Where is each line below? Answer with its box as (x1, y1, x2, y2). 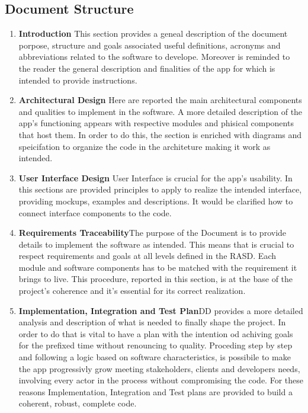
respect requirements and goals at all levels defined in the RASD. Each (18, 249, 277, 262)
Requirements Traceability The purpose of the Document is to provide (18, 226, 287, 239)
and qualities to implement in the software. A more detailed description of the (18, 105, 303, 117)
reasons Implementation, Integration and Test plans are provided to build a (18, 385, 293, 398)
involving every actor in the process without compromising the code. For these (18, 374, 303, 386)
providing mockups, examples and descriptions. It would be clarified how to (18, 194, 293, 207)
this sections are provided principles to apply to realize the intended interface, (18, 183, 302, 196)
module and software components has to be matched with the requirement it (18, 261, 297, 273)
